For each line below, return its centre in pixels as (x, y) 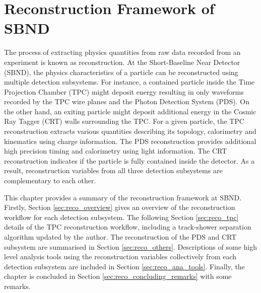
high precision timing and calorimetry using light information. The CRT (116, 151)
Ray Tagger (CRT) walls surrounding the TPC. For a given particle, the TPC (124, 121)
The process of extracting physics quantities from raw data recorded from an (122, 52)
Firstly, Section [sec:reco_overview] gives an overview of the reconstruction (120, 207)
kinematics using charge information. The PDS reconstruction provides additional (130, 141)
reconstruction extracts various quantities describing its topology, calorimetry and (130, 131)
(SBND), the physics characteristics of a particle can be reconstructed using (121, 72)
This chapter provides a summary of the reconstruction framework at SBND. (123, 197)
